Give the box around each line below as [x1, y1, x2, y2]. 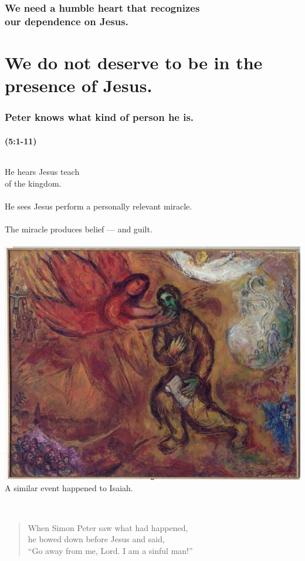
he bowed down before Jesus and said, [28, 533, 165, 545]
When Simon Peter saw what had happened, [28, 521, 188, 533]
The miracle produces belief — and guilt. [5, 222, 152, 235]
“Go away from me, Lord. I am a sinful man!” [28, 544, 193, 556]
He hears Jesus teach [5, 165, 80, 177]
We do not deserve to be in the [5, 50, 263, 74]
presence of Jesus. [5, 73, 152, 97]
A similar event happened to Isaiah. [5, 482, 133, 494]
